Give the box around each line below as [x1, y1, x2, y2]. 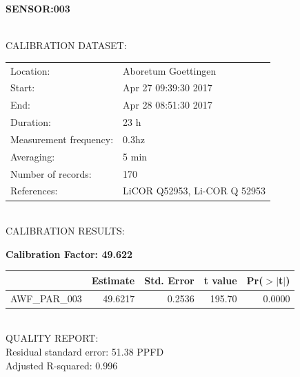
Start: [10, 80, 35, 95]
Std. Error [144, 273, 194, 287]
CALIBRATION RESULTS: [6, 223, 125, 238]
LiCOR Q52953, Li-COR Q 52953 [123, 183, 266, 198]
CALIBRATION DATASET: [6, 38, 127, 53]
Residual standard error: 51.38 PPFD [6, 344, 164, 358]
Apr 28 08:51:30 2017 [123, 98, 212, 112]
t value [203, 273, 237, 287]
